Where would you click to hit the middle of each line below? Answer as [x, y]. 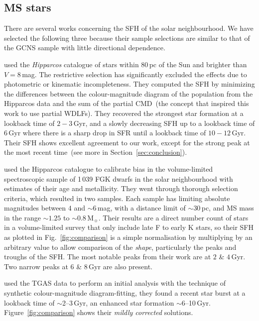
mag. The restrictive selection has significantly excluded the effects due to [134, 74]
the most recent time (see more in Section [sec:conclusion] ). [96, 152]
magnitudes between [35, 208]
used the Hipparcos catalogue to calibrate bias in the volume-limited [109, 168]
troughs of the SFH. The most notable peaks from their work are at [108, 257]
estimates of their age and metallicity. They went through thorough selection [121, 188]
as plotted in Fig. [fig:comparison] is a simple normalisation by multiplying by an [128, 237]
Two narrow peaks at [36, 266]
